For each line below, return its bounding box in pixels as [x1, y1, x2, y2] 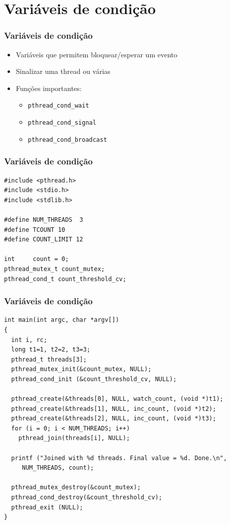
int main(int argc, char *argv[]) [4, 316, 120, 324]
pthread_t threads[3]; [11, 356, 87, 363]
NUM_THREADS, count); [22, 464, 94, 472]
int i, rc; [11, 336, 47, 343]
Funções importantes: [16, 82, 82, 93]
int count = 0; [4, 255, 69, 263]
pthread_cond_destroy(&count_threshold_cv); [11, 494, 162, 501]
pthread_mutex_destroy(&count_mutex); [11, 484, 141, 491]
